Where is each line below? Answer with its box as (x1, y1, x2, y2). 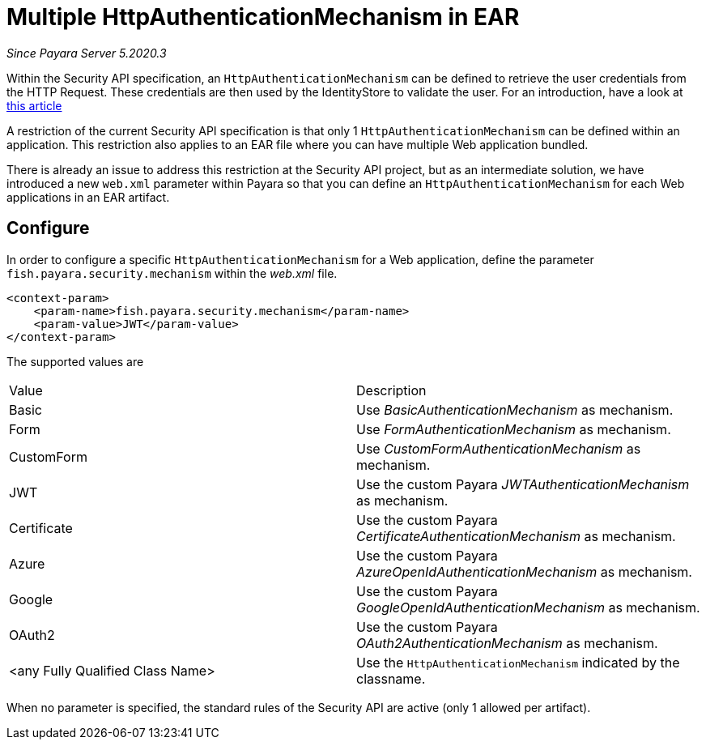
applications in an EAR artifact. (6, 190, 170, 204)
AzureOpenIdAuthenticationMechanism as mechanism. (356, 563, 692, 580)
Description (356, 382, 427, 399)
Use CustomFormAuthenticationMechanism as (356, 440, 641, 457)
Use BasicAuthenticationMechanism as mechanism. (356, 401, 674, 418)
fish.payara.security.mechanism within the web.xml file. (6, 266, 338, 280)
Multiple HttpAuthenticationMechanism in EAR (6, 3, 520, 31)
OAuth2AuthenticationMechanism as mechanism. (356, 634, 658, 651)
